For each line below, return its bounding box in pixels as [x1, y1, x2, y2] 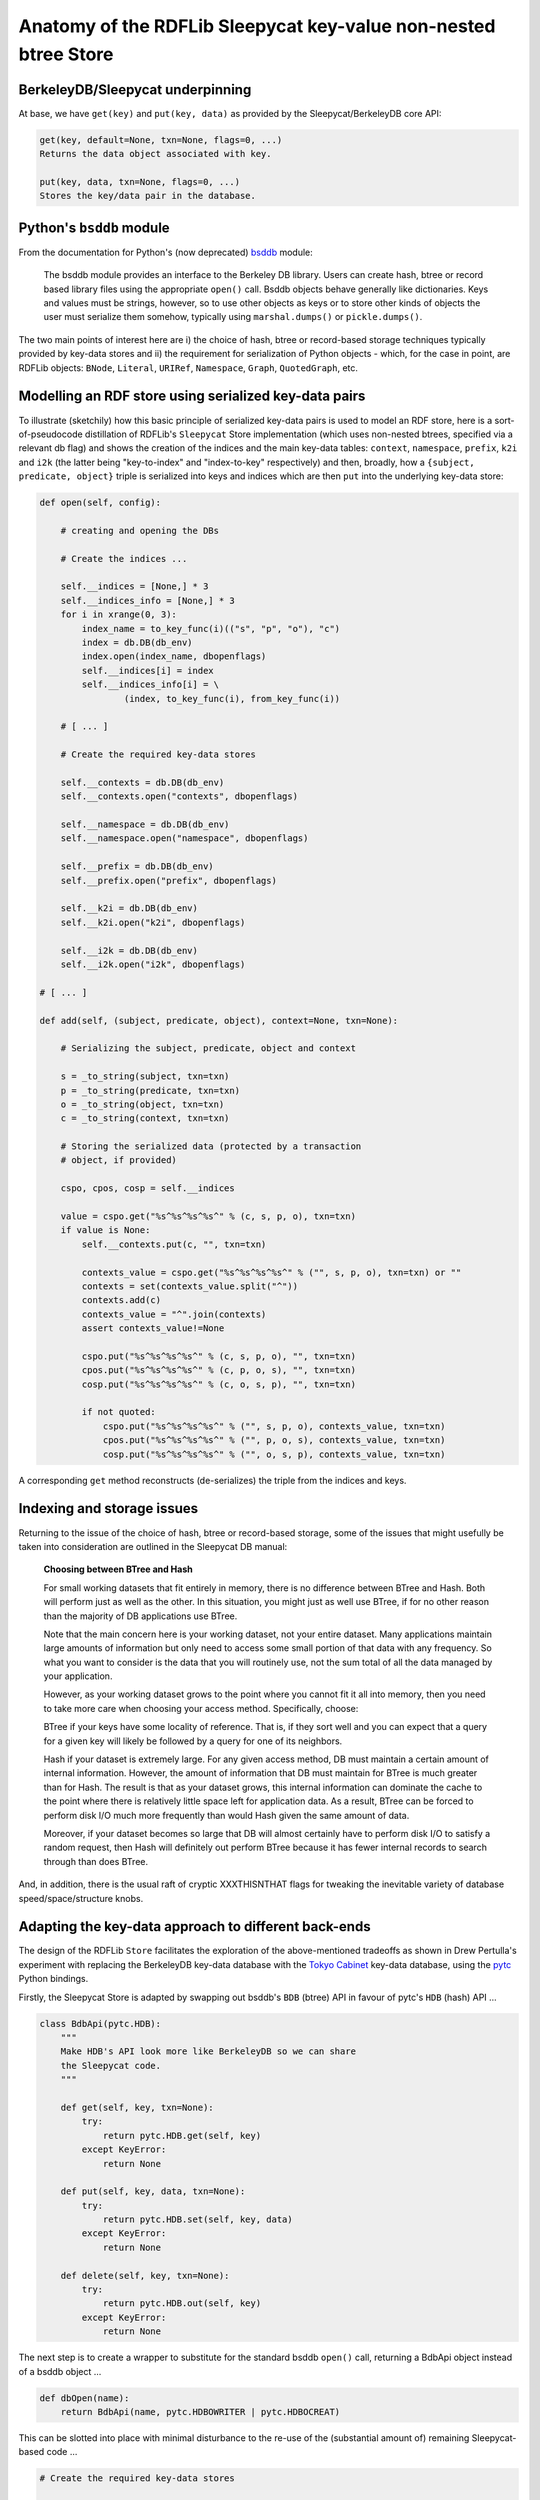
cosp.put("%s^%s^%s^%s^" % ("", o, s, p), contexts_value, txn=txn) [102, 1448, 446, 1460]
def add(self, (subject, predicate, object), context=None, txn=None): [39, 1015, 399, 1026]
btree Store [18, 43, 114, 65]
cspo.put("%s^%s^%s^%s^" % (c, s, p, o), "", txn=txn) [81, 1350, 357, 1362]
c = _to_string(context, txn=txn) [60, 1113, 230, 1124]
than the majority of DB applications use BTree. [43, 1610, 238, 1622]
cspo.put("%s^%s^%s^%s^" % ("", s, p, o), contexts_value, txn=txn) [102, 1420, 446, 1432]
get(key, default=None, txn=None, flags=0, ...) [39, 134, 283, 145]
